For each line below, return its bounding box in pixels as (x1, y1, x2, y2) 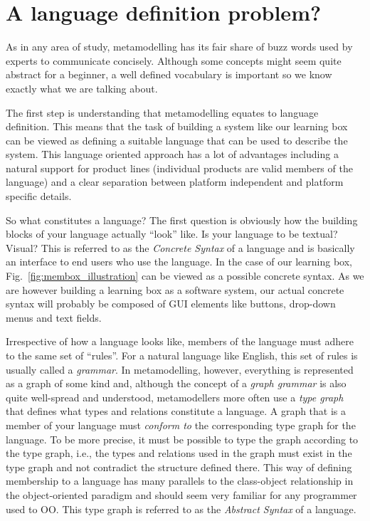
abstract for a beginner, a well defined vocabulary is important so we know (6, 67, 332, 82)
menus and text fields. (6, 310, 102, 325)
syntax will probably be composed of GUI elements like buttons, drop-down (6, 296, 336, 311)
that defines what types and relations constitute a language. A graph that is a (6, 404, 347, 419)
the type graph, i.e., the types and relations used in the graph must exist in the (6, 446, 352, 461)
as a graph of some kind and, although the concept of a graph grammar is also (6, 376, 347, 391)
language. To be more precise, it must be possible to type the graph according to (6, 431, 359, 446)
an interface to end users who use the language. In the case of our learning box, (6, 254, 352, 269)
